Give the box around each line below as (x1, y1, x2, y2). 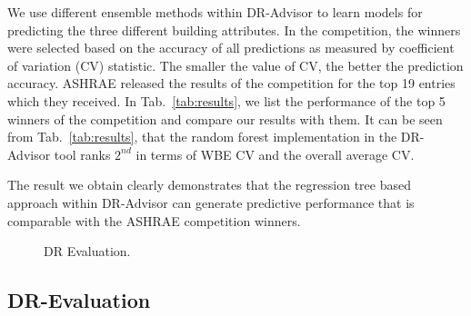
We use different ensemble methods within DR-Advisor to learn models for (7, 3, 423, 21)
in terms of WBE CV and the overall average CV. (135, 144, 415, 163)
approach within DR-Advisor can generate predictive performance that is (7, 193, 415, 212)
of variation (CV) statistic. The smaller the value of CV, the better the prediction (7, 55, 464, 74)
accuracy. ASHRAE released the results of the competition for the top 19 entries (7, 74, 456, 93)
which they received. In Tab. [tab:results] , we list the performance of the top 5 (7, 91, 446, 110)
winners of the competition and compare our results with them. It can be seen (7, 109, 443, 128)
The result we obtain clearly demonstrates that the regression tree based (7, 175, 411, 194)
